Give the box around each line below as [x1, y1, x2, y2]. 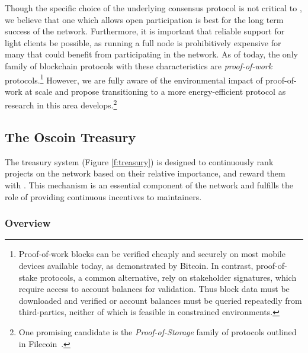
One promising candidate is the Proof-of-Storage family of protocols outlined [18, 326, 297, 338]
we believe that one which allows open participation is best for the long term [5, 13, 284, 25]
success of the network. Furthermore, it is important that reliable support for [5, 25, 285, 37]
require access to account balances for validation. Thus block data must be [18, 283, 290, 295]
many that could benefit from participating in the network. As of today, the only [5, 48, 298, 60]
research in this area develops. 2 [5, 97, 117, 111]
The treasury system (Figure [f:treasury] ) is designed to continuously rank [5, 155, 274, 168]
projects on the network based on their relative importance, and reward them [5, 167, 285, 179]
